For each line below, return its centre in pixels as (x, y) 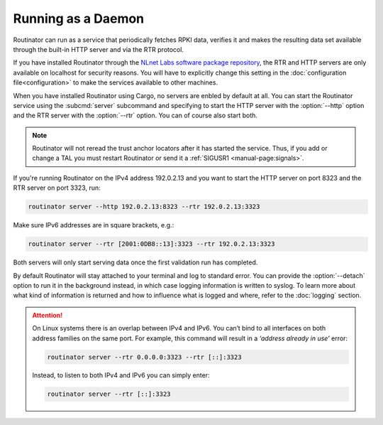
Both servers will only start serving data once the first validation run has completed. (135, 262)
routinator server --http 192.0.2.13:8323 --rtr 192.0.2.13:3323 (144, 207)
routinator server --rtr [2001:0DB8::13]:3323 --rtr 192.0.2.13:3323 (151, 244)
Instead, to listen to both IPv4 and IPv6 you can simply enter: (121, 375)
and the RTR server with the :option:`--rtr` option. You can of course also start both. (135, 115)
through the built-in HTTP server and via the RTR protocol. (99, 49)
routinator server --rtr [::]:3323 (109, 394)
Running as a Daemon (79, 18)
